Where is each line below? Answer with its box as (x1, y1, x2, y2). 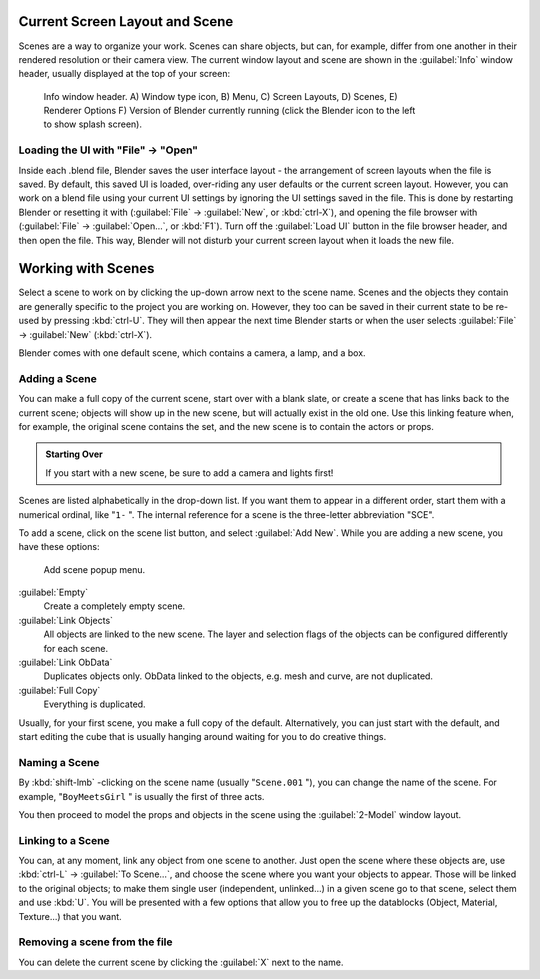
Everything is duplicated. (43, 698, 146, 710)
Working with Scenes (18, 260, 155, 277)
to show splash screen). (43, 118, 142, 130)
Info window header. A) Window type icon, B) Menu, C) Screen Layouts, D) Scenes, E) (43, 90, 399, 102)
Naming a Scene (18, 755, 100, 769)
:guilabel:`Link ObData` (18, 656, 113, 669)
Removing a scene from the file (18, 935, 174, 949)
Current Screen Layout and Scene (18, 13, 234, 30)
